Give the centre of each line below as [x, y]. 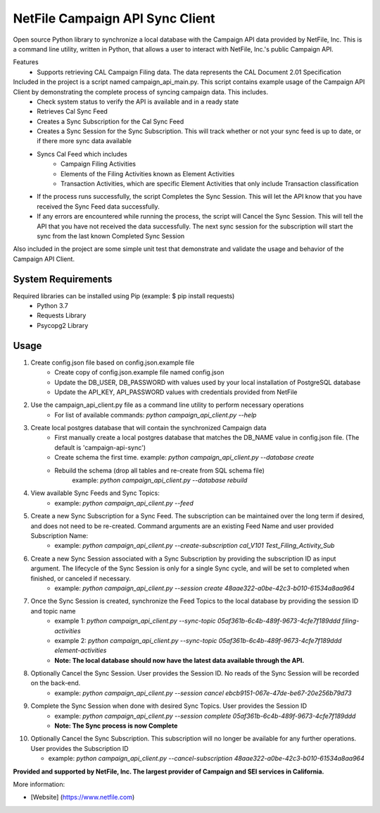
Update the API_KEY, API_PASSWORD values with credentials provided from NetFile [176, 392]
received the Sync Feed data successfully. [98, 206]
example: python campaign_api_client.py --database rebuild [160, 480]
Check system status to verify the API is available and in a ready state [138, 102]
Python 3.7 [52, 306]
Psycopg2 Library [63, 325]
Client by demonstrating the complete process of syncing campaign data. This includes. [141, 92]
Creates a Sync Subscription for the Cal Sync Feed [110, 121]
